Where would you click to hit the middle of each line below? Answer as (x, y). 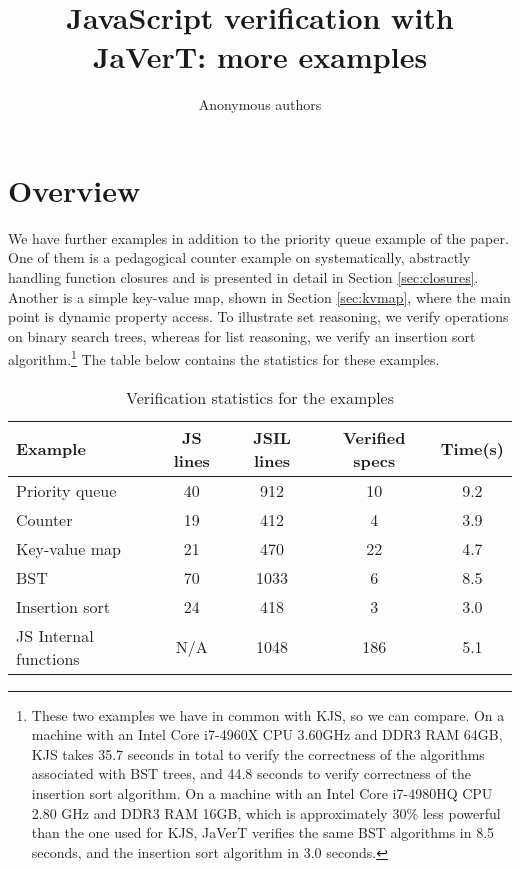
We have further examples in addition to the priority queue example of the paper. (258, 237)
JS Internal (55, 635)
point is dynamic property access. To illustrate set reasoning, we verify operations (258, 316)
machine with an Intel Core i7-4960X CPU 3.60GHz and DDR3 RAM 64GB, (267, 734)
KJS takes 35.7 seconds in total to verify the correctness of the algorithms (258, 753)
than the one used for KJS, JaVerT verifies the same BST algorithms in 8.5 (263, 832)
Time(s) (472, 449)
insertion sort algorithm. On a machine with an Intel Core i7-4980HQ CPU (262, 793)
